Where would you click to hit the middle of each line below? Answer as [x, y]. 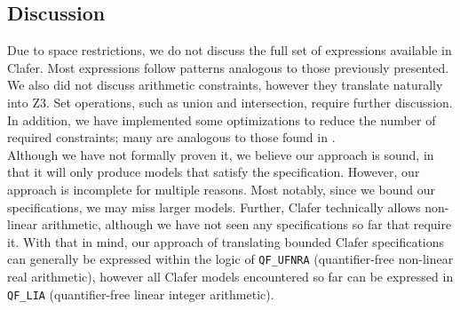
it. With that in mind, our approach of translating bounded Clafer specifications [226, 241]
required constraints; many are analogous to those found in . [171, 137]
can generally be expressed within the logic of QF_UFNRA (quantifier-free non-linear [230, 259]
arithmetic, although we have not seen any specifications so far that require [246, 224]
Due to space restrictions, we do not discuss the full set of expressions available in [230, 50]
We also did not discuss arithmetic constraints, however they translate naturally [225, 85]
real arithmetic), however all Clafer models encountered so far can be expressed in [230, 276]
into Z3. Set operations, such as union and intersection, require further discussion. [230, 102]
